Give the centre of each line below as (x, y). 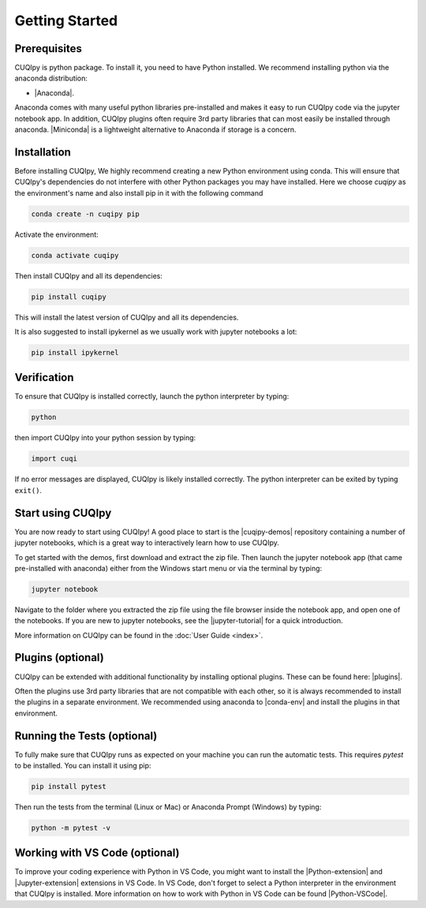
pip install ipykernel (75, 352)
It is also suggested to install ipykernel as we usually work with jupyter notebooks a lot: (156, 332)
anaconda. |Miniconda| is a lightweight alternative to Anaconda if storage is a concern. (155, 129)
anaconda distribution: (51, 78)
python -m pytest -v (71, 828)
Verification (44, 377)
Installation (43, 152)
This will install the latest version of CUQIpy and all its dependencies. (127, 317)
